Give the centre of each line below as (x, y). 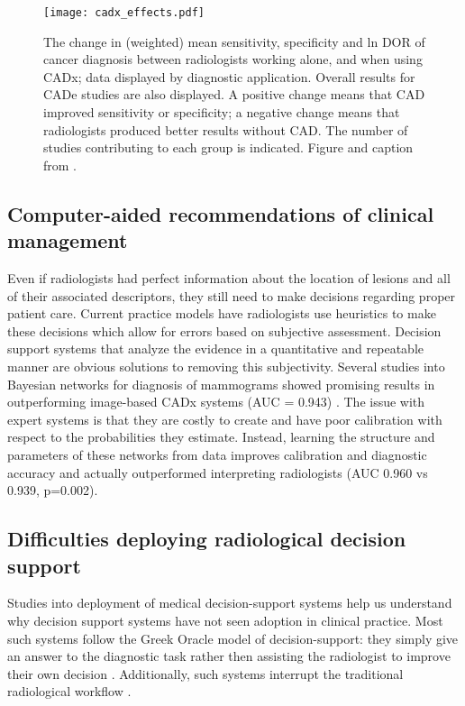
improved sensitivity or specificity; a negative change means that (222, 112)
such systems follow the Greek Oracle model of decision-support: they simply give (233, 638)
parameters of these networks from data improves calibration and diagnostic (217, 454)
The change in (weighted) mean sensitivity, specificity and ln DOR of (234, 41)
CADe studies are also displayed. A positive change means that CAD (234, 94)
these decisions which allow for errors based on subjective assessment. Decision (224, 330)
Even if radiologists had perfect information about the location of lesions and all (229, 278)
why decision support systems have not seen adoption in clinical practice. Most (225, 620)
